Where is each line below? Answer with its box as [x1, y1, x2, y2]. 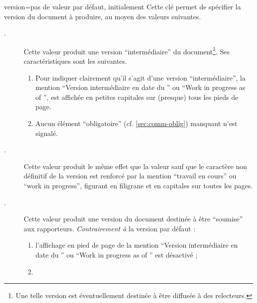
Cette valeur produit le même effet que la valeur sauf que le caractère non [24, 161, 247, 171]
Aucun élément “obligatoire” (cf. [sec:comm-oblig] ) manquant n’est [35, 118, 238, 128]
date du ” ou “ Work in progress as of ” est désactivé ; [35, 249, 198, 260]
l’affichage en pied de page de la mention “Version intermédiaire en [35, 240, 238, 250]
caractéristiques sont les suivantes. [24, 56, 127, 66]
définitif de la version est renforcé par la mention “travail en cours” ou [24, 171, 237, 181]
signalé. [35, 128, 58, 138]
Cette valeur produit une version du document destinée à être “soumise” [24, 214, 243, 224]
